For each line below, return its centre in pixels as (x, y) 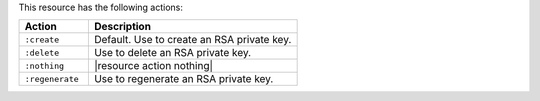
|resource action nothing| (153, 66)
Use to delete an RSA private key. (172, 53)
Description (122, 27)
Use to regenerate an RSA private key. (183, 79)
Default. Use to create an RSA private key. (192, 40)
